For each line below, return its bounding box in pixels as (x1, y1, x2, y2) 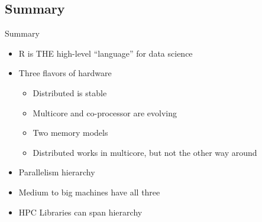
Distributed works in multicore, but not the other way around (33, 146, 257, 158)
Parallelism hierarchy (18, 166, 95, 178)
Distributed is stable (33, 86, 107, 99)
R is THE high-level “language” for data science (18, 47, 193, 59)
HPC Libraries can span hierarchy (18, 205, 143, 218)
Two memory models (33, 126, 108, 139)
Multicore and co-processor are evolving (33, 106, 177, 119)
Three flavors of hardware (18, 67, 112, 79)
